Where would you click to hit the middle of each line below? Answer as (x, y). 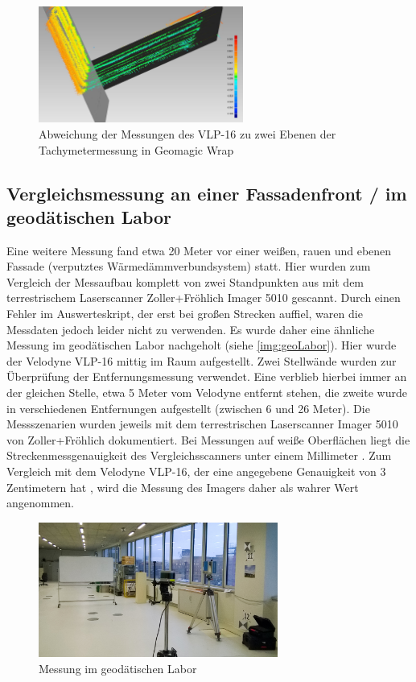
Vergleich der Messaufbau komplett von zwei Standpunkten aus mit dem (185, 281)
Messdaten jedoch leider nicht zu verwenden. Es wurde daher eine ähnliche (191, 329)
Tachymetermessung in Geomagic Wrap (136, 149)
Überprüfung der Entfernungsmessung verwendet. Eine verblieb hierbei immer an (207, 376)
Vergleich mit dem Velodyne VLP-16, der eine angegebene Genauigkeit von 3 (196, 471)
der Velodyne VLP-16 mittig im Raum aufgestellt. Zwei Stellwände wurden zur (202, 360)
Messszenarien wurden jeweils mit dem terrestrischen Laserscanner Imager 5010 (202, 424)
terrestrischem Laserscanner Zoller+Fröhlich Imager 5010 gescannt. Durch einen (204, 298)
